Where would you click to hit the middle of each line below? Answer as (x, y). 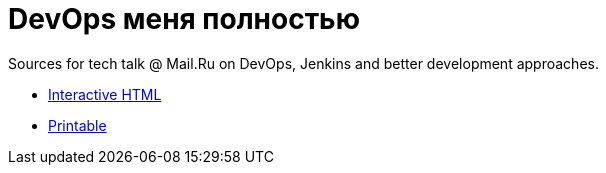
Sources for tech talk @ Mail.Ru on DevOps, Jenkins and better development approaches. (303, 63)
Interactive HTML (105, 94)
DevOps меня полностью (184, 19)
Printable (77, 125)
